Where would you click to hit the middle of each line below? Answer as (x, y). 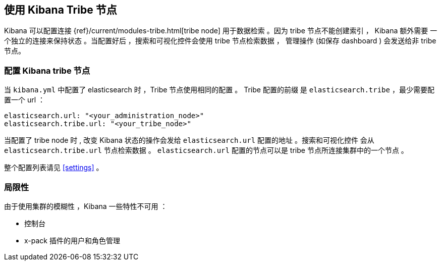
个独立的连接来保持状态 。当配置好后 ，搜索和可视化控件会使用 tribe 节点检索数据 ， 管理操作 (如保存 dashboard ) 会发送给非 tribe (220, 41)
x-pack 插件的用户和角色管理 (72, 240)
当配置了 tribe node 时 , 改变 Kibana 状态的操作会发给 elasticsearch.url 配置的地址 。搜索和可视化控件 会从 (189, 140)
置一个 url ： (25, 100)
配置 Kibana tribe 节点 (47, 70)
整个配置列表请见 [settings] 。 (54, 168)
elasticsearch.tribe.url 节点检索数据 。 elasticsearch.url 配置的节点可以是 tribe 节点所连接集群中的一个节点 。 (206, 150)
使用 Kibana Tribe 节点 (61, 10)
